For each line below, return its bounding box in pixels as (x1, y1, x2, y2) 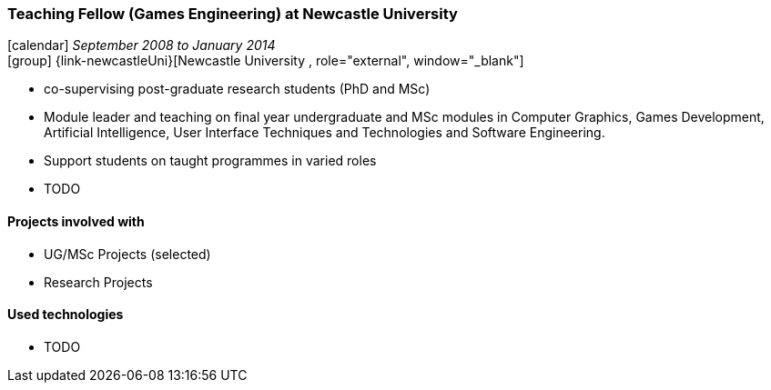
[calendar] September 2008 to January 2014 (7, 37, 276, 54)
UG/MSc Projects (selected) (44, 245, 211, 262)
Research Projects (44, 274, 153, 290)
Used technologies (7, 306, 124, 323)
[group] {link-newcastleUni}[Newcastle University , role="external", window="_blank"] (7, 53, 524, 69)
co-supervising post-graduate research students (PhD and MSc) (44, 81, 431, 97)
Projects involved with (7, 213, 145, 229)
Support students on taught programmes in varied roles (44, 153, 377, 169)
